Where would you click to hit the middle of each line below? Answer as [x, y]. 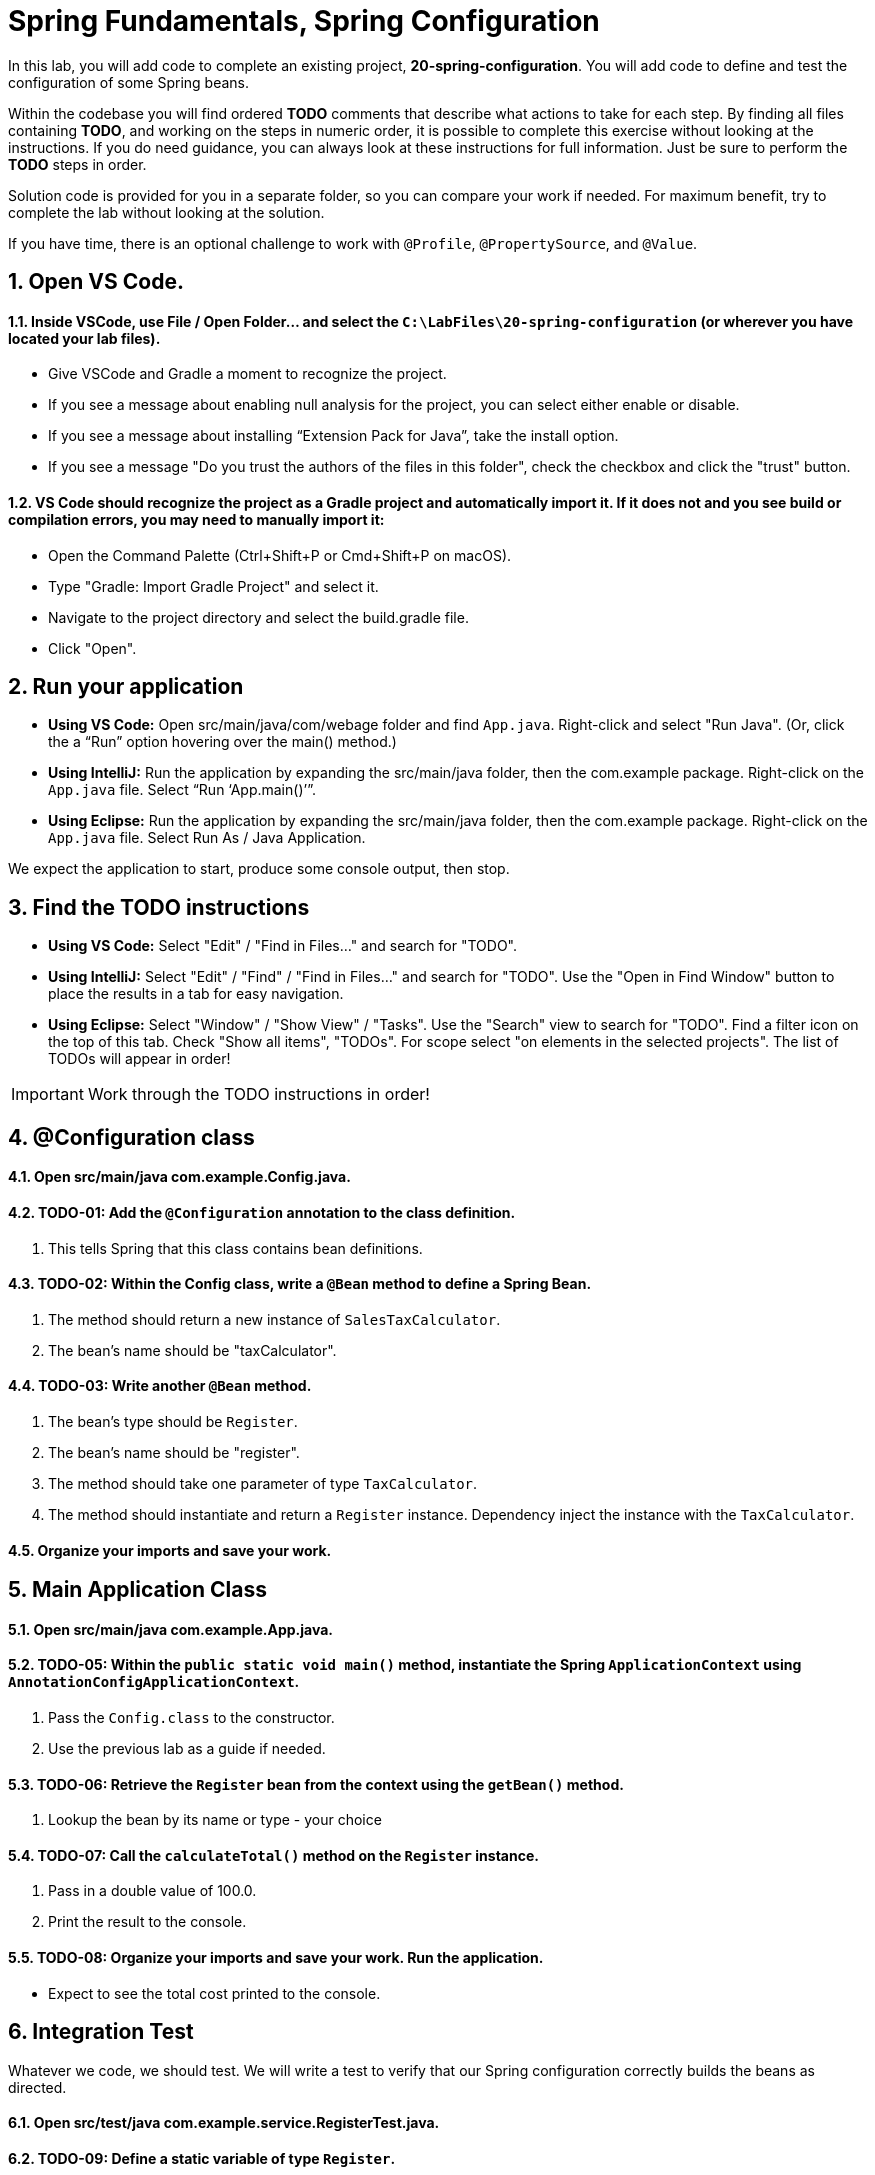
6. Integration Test [101, 2032]
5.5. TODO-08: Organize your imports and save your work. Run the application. [276, 1958]
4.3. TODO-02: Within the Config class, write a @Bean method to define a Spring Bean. [300, 1284]
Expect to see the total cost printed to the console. [214, 1993]
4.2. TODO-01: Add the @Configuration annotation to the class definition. [262, 1212]
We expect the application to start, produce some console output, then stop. [259, 869]
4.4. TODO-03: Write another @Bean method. [160, 1386]
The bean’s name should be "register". [174, 1452]
